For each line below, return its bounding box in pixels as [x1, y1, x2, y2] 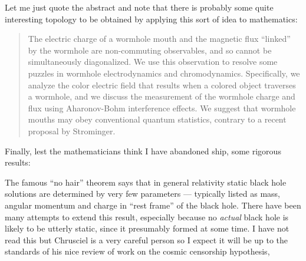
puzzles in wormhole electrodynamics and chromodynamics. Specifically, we [28, 67, 300, 79]
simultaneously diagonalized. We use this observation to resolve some [28, 55, 278, 68]
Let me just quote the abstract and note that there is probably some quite [5, 1, 274, 13]
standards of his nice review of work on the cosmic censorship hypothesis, [5, 245, 270, 257]
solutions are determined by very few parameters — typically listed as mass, [5, 187, 280, 200]
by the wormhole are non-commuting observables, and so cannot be [28, 44, 272, 56]
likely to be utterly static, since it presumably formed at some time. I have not [5, 222, 289, 234]
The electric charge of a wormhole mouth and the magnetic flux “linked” [28, 32, 291, 45]
